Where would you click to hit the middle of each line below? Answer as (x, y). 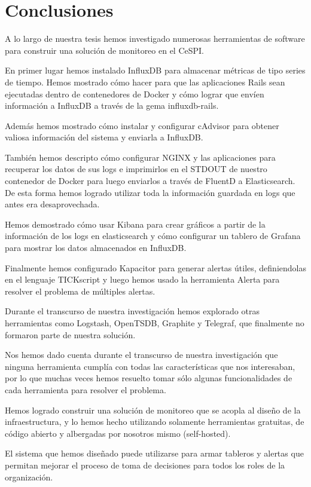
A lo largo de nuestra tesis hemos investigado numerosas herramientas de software (155, 39)
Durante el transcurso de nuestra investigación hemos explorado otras (132, 311)
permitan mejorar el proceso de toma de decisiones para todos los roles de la (145, 465)
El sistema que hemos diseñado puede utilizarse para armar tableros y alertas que (154, 453)
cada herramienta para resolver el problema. (86, 389)
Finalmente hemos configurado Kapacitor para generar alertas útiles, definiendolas (155, 267)
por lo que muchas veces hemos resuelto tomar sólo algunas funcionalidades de (149, 378)
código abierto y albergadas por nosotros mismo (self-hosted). (118, 433)
